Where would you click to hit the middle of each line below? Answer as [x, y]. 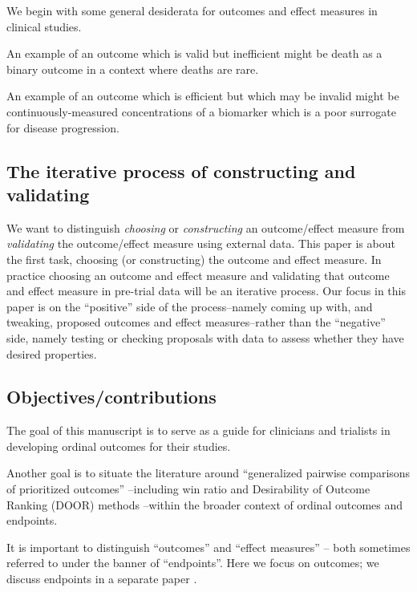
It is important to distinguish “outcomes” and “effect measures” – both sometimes [208, 547]
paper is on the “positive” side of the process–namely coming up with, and [190, 306]
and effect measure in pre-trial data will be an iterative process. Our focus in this [206, 291]
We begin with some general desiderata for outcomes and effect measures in [192, 10]
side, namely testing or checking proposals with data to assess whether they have [205, 337]
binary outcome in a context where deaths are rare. [133, 69]
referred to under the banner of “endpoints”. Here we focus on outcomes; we [193, 563]
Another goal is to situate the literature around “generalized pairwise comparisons [208, 473]
